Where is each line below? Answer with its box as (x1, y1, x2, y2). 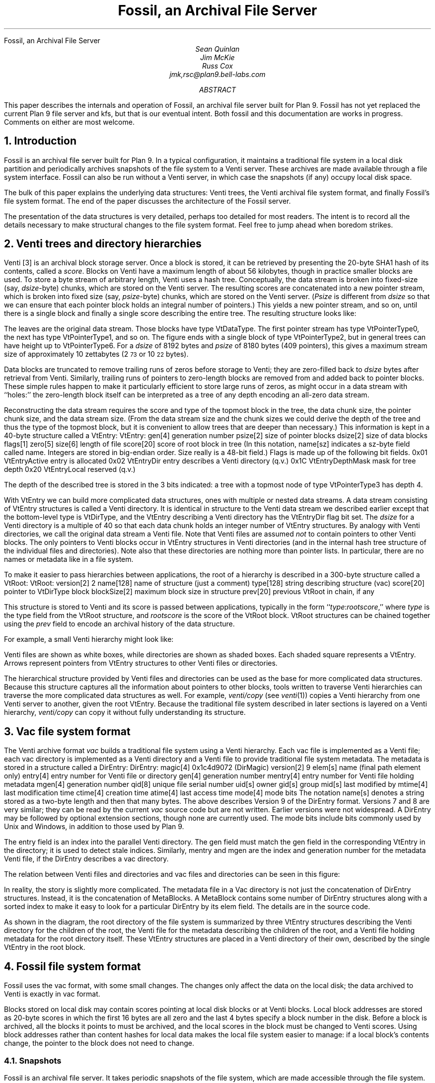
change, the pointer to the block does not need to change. (4, 1039, 194, 1048)
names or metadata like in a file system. (4, 555, 134, 564)
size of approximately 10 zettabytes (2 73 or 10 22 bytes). (4, 350, 189, 359)
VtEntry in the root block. (4, 943, 85, 952)
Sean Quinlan (195, 44, 240, 53)
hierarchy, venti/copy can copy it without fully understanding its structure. (4, 708, 246, 717)
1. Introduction (4, 135, 76, 148)
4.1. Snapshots (4, 1055, 62, 1066)
